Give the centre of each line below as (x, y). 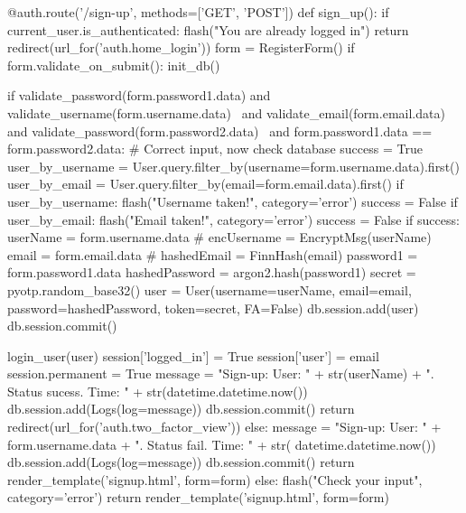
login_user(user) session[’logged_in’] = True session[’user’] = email (193, 355)
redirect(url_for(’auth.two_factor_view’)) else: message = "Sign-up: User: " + (224, 427)
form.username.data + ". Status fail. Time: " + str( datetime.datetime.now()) (222, 444)
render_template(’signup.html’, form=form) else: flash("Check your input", (215, 479)
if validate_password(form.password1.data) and (139, 95)
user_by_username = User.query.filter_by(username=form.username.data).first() (233, 166)
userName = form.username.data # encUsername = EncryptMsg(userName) (219, 237)
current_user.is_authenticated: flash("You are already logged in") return (208, 29)
